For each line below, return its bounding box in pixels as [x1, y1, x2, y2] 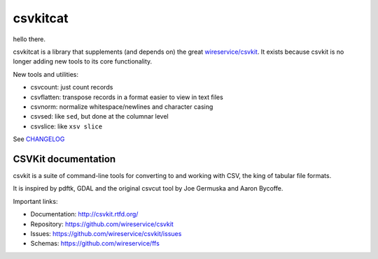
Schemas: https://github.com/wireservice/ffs [30, 239, 160, 248]
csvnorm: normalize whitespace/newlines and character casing [30, 102, 213, 111]
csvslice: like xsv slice [30, 122, 103, 131]
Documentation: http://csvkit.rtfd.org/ [30, 210, 139, 219]
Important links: [13, 197, 58, 205]
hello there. [13, 35, 45, 43]
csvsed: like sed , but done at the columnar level [30, 112, 169, 121]
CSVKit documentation [13, 153, 116, 165]
